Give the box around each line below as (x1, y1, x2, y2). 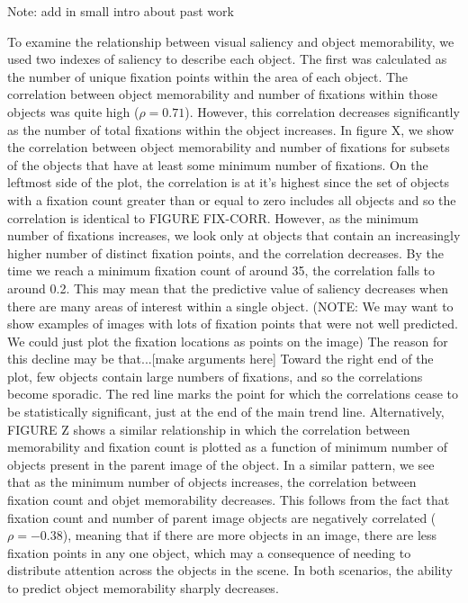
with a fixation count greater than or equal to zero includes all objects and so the (7, 190, 456, 209)
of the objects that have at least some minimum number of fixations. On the (7, 155, 428, 174)
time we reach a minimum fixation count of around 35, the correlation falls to (7, 261, 436, 280)
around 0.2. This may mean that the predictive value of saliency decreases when (7, 278, 448, 297)
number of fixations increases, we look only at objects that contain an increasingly (7, 226, 461, 245)
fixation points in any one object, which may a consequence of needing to (7, 543, 411, 562)
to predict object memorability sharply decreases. (7, 579, 279, 597)
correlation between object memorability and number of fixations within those (7, 85, 437, 103)
